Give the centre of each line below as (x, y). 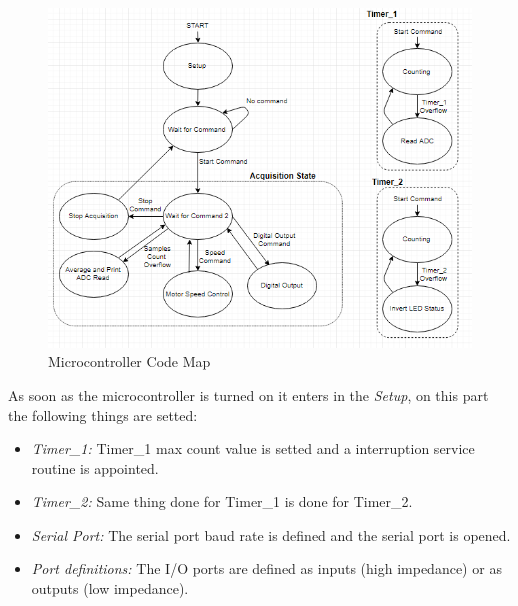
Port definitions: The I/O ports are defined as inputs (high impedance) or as (266, 568)
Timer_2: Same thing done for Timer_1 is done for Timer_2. (222, 501)
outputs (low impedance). (110, 588)
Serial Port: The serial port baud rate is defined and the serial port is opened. (271, 534)
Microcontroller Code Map (129, 361)
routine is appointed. (95, 467)
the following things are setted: (103, 414)
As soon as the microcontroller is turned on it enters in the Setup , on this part (248, 394)
